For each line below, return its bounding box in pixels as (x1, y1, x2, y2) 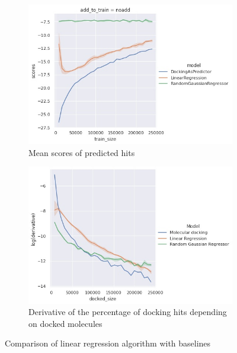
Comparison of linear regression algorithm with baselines (5, 337, 211, 349)
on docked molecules (28, 317, 103, 329)
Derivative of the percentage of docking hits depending (28, 306, 227, 318)
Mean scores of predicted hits (28, 146, 135, 158)
